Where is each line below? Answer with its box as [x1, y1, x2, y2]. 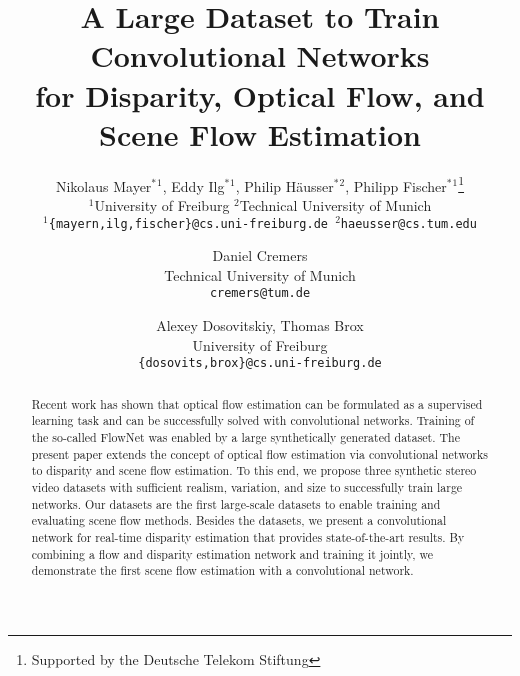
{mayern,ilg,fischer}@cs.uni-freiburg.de [48, 216, 328, 231]
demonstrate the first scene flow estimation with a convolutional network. [31, 562, 414, 579]
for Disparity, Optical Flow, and [35, 74, 485, 115]
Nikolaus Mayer [55, 175, 152, 196]
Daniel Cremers [212, 245, 308, 266]
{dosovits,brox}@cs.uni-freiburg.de [138, 356, 382, 371]
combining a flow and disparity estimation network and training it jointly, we [31, 545, 434, 562]
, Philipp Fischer [345, 175, 447, 196]
